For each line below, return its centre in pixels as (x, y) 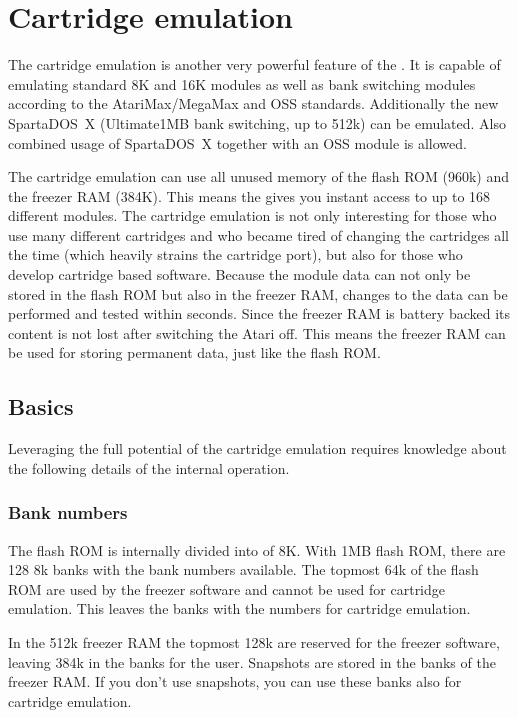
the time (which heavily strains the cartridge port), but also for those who (235, 254)
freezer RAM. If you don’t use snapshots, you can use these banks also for (235, 681)
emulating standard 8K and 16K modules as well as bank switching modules (242, 83)
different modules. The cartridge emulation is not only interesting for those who (252, 215)
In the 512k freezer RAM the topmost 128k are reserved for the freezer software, (254, 642)
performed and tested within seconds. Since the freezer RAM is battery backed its (259, 313)
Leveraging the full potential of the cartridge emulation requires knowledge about (257, 448)
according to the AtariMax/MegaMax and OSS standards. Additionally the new (253, 103)
